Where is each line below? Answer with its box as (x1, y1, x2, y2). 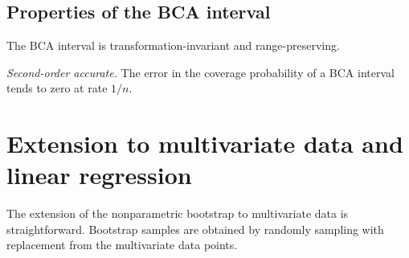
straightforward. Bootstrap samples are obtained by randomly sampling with (6, 220, 384, 237)
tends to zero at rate (6, 80, 108, 96)
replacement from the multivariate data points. (6, 236, 238, 253)
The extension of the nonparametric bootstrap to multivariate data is (6, 205, 349, 222)
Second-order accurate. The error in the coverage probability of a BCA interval (6, 63, 395, 80)
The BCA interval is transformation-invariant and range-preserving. (6, 37, 340, 54)
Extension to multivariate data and (6, 127, 403, 160)
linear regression (6, 158, 192, 191)
